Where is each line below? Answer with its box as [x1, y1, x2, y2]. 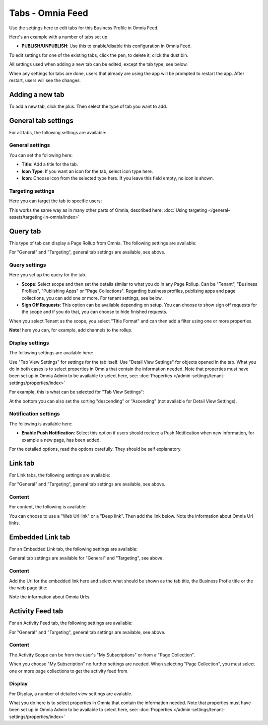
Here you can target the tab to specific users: [9, 198, 102, 204]
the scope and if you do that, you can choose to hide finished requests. [21, 309, 168, 315]
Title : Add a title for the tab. [21, 161, 78, 167]
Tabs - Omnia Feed [9, 7, 89, 18]
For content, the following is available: [9, 504, 87, 510]
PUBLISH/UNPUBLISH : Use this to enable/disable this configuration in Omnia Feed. [21, 43, 192, 49]
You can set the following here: [9, 152, 73, 158]
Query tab [9, 227, 41, 236]
